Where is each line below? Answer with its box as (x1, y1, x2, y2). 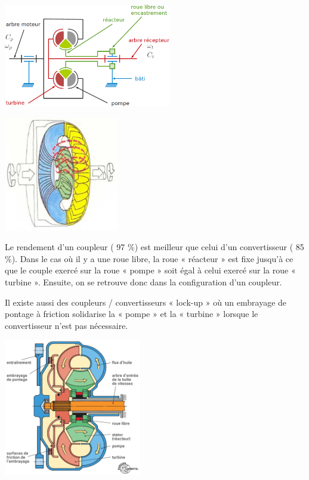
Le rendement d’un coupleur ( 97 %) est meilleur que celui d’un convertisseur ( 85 (5, 241, 304, 253)
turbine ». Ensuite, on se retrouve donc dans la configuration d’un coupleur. (5, 276, 282, 288)
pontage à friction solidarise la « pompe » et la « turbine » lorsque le (5, 307, 258, 320)
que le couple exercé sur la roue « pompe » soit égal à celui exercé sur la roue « (5, 264, 296, 276)
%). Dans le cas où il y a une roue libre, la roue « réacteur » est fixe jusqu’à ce (5, 252, 293, 264)
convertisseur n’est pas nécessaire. (5, 319, 128, 331)
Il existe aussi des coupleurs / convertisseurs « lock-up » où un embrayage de (5, 296, 287, 308)
